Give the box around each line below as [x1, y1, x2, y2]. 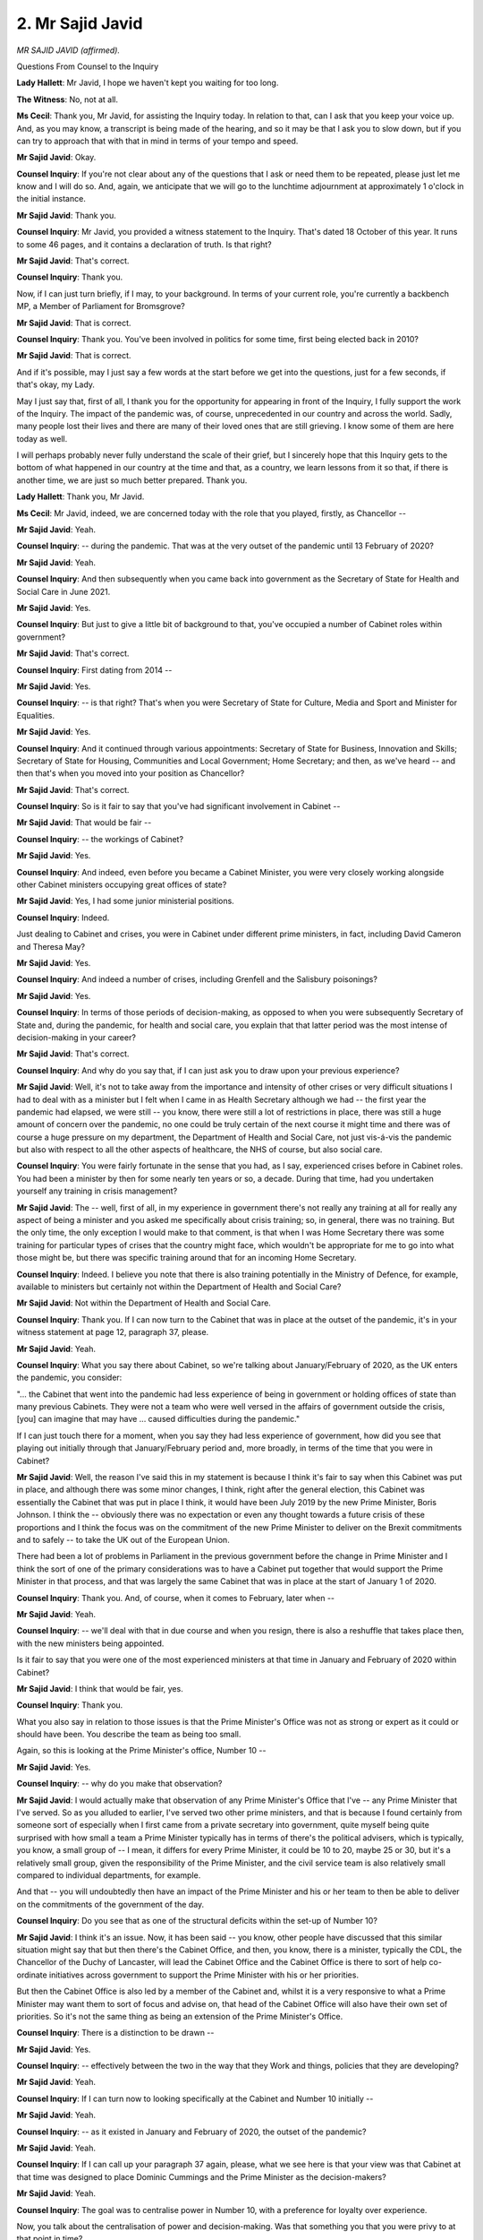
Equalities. [16, 710, 55, 720]
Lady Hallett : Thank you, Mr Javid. [16, 491, 145, 502]
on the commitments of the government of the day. [16, 1899, 205, 1909]
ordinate [16, 1969, 48, 1980]
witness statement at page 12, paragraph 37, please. [16, 1327, 209, 1338]
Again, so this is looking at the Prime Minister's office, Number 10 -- [16, 1745, 267, 1756]
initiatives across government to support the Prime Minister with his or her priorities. [49, 1969, 360, 1980]
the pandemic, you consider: [16, 1372, 123, 1383]
